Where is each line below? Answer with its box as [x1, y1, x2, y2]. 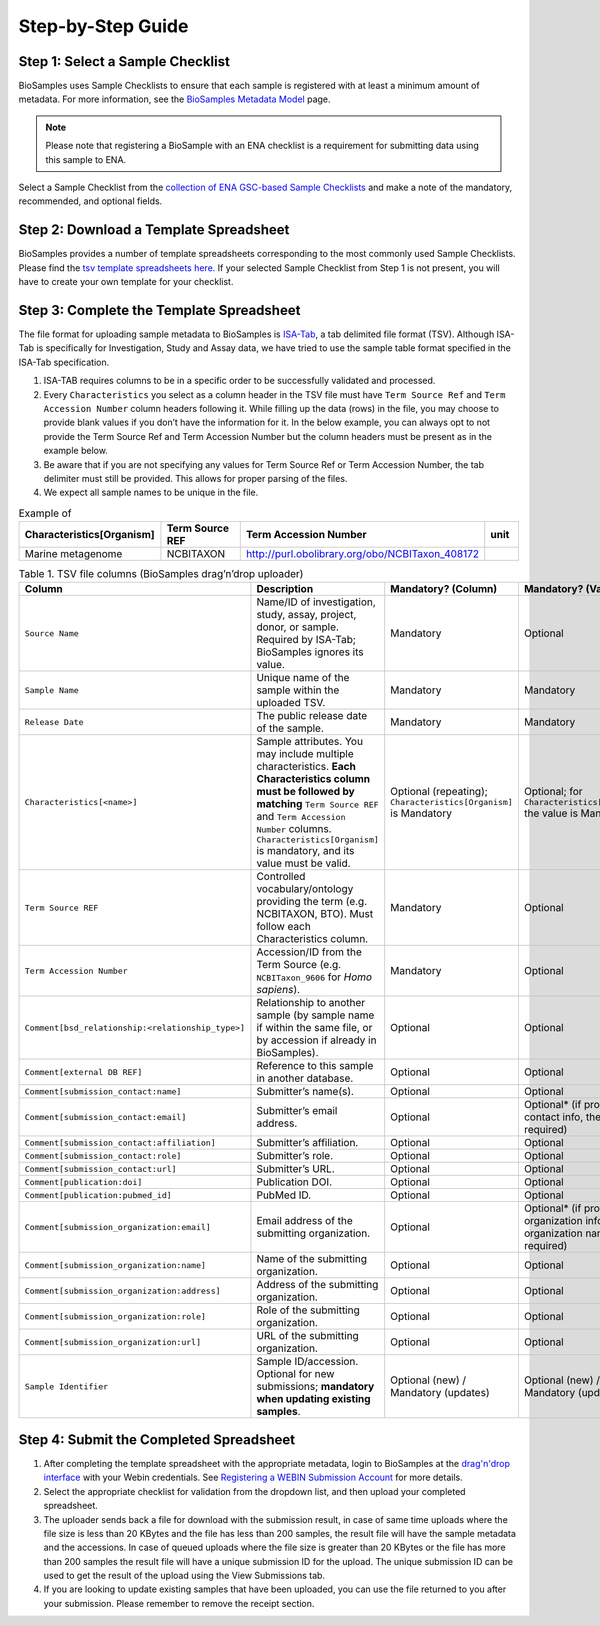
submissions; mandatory [256, 1380, 375, 1394]
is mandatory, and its [256, 844, 355, 858]
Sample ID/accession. [256, 1355, 359, 1369]
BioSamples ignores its [256, 645, 364, 659]
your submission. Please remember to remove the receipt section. [43, 1597, 315, 1609]
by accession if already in [256, 1033, 377, 1047]
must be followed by [256, 785, 355, 799]
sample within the [256, 683, 340, 697]
